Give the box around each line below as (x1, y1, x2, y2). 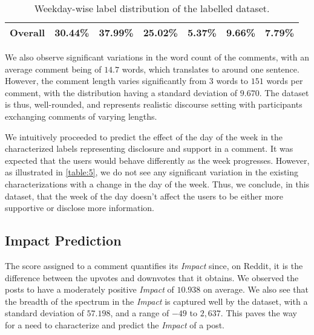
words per (266, 74, 303, 87)
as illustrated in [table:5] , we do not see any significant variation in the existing (5, 166, 299, 178)
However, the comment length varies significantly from (5, 74, 207, 87)
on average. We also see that (203, 283, 309, 296)
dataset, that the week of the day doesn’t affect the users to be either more (5, 189, 284, 202)
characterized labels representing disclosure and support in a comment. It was (5, 142, 293, 155)
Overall (10, 25, 45, 39)
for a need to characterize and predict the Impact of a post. (5, 318, 224, 331)
